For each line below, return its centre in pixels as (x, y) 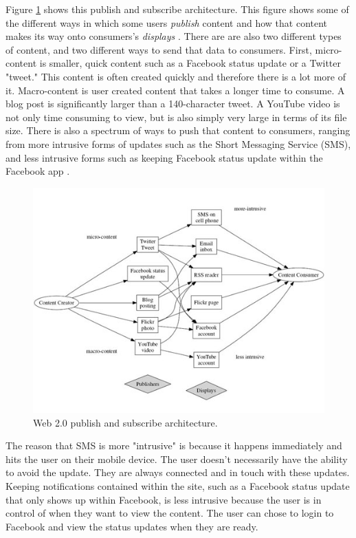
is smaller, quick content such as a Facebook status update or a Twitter (190, 63)
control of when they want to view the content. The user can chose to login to (170, 513)
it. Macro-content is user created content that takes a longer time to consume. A (175, 90)
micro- (329, 49)
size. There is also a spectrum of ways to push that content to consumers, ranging (178, 130)
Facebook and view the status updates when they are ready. (132, 526)
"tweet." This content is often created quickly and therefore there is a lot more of (176, 76)
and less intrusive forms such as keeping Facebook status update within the (164, 157)
